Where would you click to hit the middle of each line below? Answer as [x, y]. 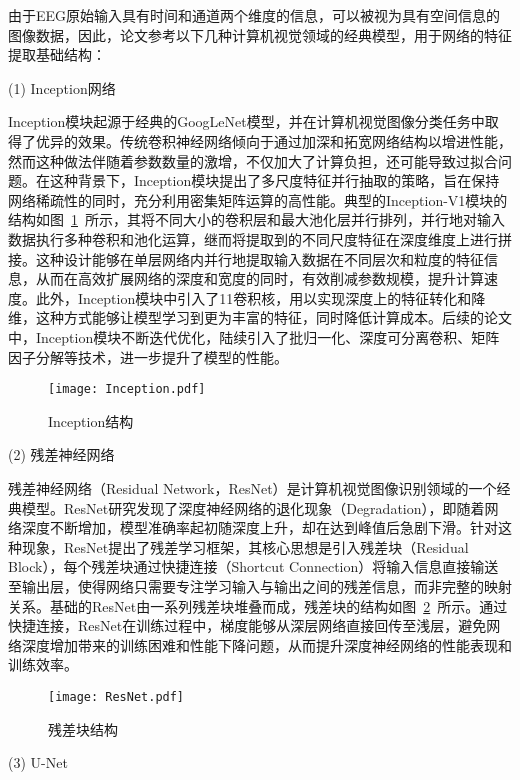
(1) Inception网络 [62, 87]
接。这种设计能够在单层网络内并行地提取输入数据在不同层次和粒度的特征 [246, 258]
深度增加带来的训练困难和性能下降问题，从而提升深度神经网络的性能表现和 [266, 644]
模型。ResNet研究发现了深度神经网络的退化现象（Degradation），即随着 [253, 507]
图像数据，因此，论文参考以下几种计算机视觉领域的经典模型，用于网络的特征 [260, 34]
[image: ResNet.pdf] [116, 696]
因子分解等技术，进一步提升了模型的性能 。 [148, 356]
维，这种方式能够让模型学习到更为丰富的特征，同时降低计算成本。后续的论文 [260, 317]
